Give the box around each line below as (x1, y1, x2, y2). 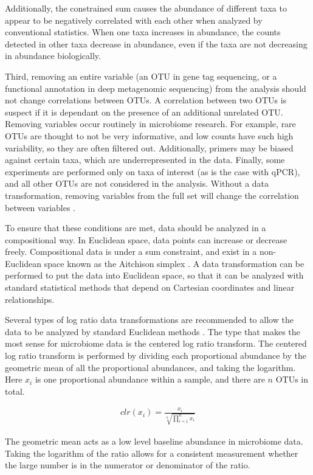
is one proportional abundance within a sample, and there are (35, 373, 265, 386)
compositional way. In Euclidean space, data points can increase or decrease (5, 233, 287, 246)
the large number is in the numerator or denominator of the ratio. (5, 459, 250, 471)
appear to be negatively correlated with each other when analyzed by (5, 13, 263, 26)
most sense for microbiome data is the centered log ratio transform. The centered (5, 337, 307, 350)
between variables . (5, 201, 76, 213)
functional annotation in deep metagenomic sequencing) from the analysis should (5, 81, 306, 94)
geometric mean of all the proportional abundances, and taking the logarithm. (5, 361, 296, 373)
